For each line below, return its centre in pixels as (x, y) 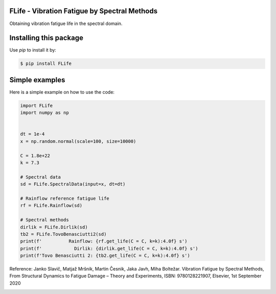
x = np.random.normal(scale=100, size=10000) (78, 141)
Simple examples (37, 80)
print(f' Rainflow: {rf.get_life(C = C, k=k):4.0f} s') (104, 241)
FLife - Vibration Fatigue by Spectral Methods (84, 11)
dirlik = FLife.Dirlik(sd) (54, 227)
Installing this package (47, 38)
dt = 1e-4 (32, 134)
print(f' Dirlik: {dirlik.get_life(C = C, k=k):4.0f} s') (109, 248)
